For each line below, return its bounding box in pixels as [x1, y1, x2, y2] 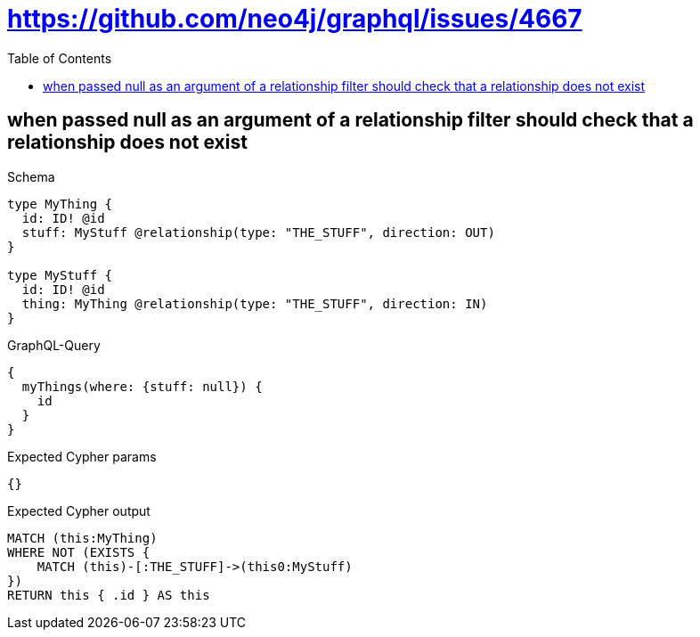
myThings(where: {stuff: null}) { [21, 379, 263, 394]
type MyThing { [7, 196, 113, 211]
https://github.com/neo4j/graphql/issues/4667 [7, 4, 582, 34]
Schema [7, 168, 55, 184]
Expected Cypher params [7, 448, 157, 464]
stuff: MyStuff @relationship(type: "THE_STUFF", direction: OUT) [21, 225, 495, 240]
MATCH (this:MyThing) [7, 530, 158, 545]
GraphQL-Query [7, 337, 101, 353]
